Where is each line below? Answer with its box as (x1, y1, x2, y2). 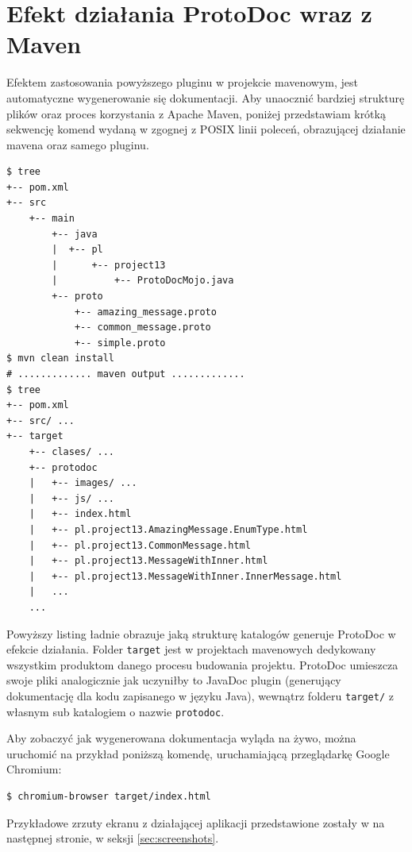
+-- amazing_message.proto (74, 306, 217, 318)
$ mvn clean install (6, 353, 115, 364)
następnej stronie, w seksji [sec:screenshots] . (6, 830, 219, 846)
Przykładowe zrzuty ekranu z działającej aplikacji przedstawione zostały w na (6, 814, 385, 831)
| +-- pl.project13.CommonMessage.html (29, 539, 251, 551)
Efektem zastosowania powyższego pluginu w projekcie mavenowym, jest (6, 74, 359, 91)
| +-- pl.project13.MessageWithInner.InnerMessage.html (29, 570, 342, 582)
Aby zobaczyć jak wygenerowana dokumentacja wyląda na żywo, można (6, 730, 356, 746)
